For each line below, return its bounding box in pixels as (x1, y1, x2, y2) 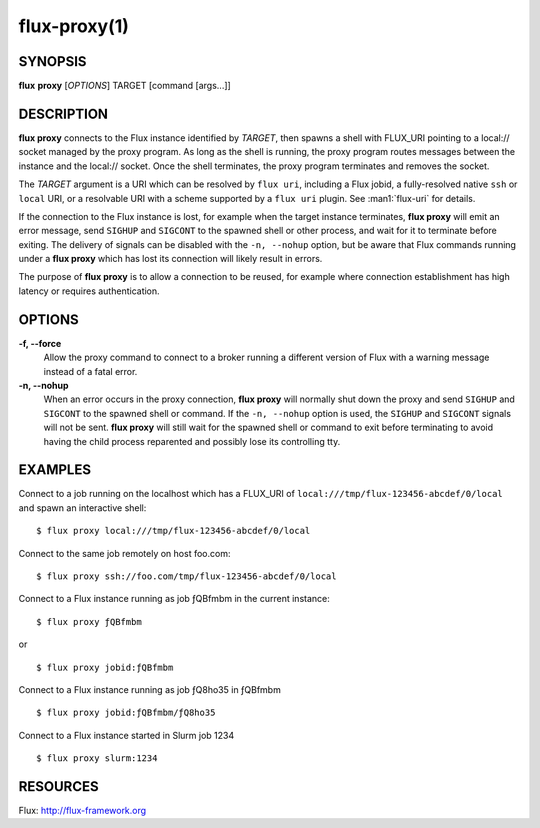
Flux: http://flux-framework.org (18, 805, 147, 817)
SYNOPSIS (18, 53, 87, 70)
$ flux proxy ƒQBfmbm (36, 616, 142, 627)
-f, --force (18, 337, 62, 349)
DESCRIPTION (18, 105, 109, 122)
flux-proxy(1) (18, 15, 130, 37)
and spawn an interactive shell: (18, 501, 147, 514)
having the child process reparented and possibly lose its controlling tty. (43, 435, 341, 447)
